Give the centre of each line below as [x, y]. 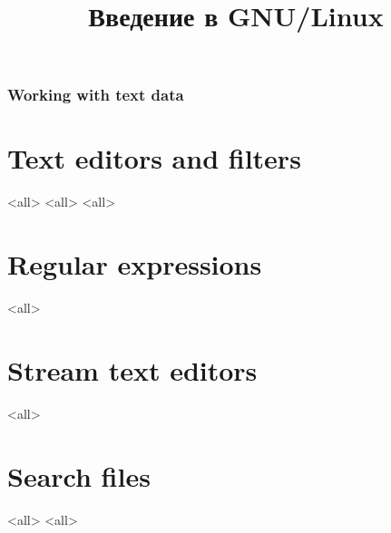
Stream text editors [132, 369]
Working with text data [96, 95]
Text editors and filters [154, 158]
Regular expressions [135, 264]
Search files [79, 475]
